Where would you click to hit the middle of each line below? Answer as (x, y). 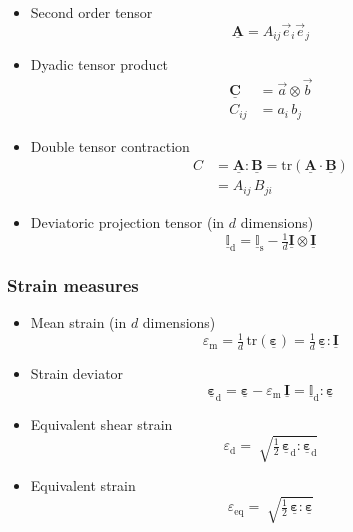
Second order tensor (91, 12)
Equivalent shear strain (101, 423)
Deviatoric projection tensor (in (127, 221)
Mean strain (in (78, 322)
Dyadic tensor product (99, 64)
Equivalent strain (83, 484)
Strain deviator (77, 373)
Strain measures (73, 284)
